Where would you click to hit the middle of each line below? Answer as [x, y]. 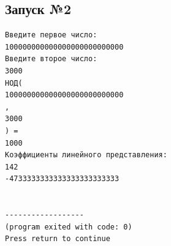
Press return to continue [58, 239]
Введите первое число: [51, 35]
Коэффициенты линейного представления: [86, 155]
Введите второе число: [51, 59]
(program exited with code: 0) [69, 227]
